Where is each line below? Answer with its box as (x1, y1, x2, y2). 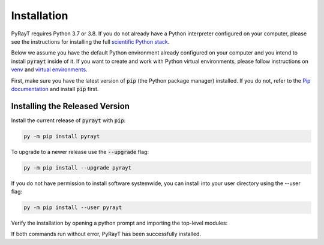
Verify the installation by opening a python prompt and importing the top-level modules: (11, 219, 228, 227)
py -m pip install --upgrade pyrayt (23, 164, 132, 171)
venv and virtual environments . (11, 66, 88, 73)
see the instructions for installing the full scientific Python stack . (11, 38, 170, 45)
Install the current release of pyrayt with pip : (11, 117, 126, 124)
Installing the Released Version (11, 101, 130, 111)
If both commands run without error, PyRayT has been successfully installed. (11, 231, 201, 238)
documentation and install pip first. (11, 85, 99, 92)
